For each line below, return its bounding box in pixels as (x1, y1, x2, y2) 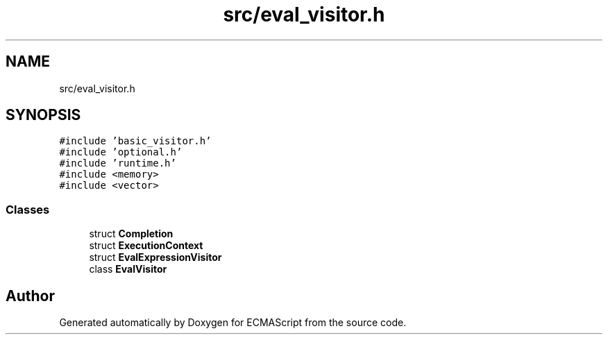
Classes (6, 202, 50, 216)
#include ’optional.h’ (59, 146, 183, 158)
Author (6, 287, 55, 305)
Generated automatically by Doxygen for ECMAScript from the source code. (59, 316, 407, 329)
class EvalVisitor (89, 263, 167, 275)
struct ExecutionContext (89, 239, 203, 252)
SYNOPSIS (6, 106, 81, 124)
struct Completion (89, 228, 174, 240)
